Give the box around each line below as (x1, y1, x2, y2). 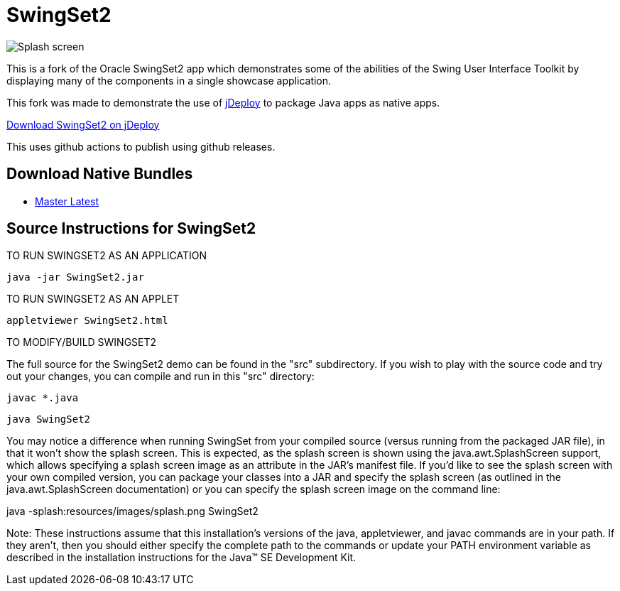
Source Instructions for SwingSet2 (6, 219, 256, 238)
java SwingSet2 (6, 413, 91, 425)
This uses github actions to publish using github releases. (6, 140, 276, 153)
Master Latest (35, 195, 99, 207)
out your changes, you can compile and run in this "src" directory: (6, 370, 315, 383)
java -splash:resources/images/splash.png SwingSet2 (6, 505, 259, 518)
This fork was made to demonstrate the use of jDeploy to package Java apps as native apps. (6, 96, 440, 109)
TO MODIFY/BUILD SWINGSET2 (6, 336, 157, 349)
